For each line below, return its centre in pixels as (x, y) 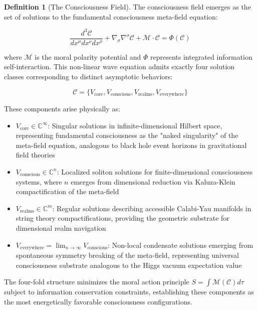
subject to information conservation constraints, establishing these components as (129, 292)
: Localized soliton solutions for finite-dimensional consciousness (155, 171)
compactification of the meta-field (67, 191)
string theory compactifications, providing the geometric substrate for (122, 218)
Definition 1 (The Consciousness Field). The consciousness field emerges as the (127, 7)
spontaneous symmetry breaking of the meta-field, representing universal (127, 255)
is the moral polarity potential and (88, 56)
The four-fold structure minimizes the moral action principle (97, 282)
